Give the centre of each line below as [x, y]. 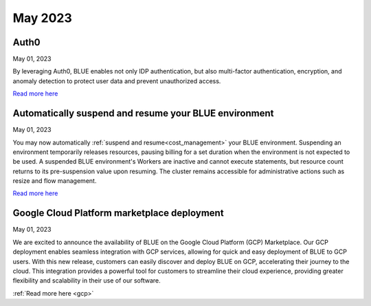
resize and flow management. [55, 181]
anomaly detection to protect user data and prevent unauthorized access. [117, 81]
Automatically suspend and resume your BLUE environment [143, 113]
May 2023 [42, 18]
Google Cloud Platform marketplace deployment [118, 213]
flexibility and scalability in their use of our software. [87, 281]
